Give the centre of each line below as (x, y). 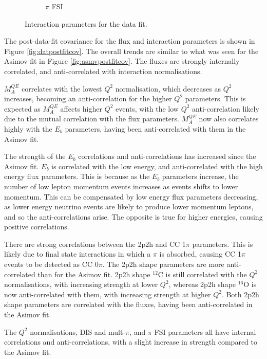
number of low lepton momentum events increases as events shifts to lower (121, 186)
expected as (22, 108)
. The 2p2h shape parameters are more (163, 264)
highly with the (28, 128)
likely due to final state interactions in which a (78, 254)
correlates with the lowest (62, 88)
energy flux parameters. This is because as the (77, 176)
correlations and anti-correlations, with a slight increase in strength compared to (131, 342)
